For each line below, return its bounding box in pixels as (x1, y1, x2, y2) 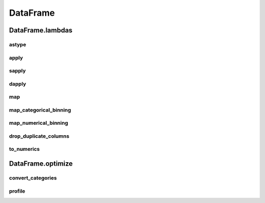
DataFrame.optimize (9, 160, 73, 168)
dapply (9, 80, 26, 87)
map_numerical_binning (9, 119, 68, 126)
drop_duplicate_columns (9, 133, 70, 140)
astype (9, 41, 26, 48)
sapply (9, 67, 26, 74)
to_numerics (9, 145, 40, 152)
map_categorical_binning (9, 106, 71, 113)
